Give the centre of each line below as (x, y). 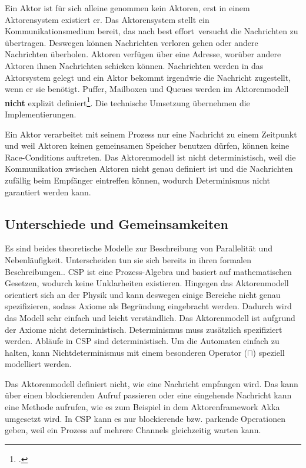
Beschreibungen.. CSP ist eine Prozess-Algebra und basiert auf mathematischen (148, 271)
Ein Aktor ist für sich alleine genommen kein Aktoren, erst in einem (127, 8)
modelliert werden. (38, 364)
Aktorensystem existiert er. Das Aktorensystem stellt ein (107, 19)
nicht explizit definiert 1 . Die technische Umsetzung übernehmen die (127, 102)
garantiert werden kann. (48, 192)
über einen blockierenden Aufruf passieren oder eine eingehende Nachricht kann (148, 395)
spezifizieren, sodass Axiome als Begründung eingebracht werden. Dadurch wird (148, 306)
